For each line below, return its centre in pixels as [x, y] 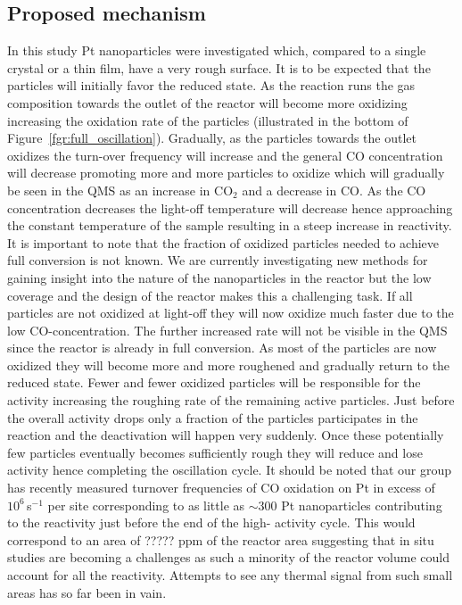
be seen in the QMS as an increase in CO [120, 190]
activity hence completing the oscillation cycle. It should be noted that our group [230, 470]
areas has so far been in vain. [87, 592]
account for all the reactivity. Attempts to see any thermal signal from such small [230, 575]
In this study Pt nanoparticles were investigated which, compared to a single [217, 50]
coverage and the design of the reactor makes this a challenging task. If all [210, 295]
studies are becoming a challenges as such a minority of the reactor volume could [228, 557]
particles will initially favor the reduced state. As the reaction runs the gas [211, 85]
